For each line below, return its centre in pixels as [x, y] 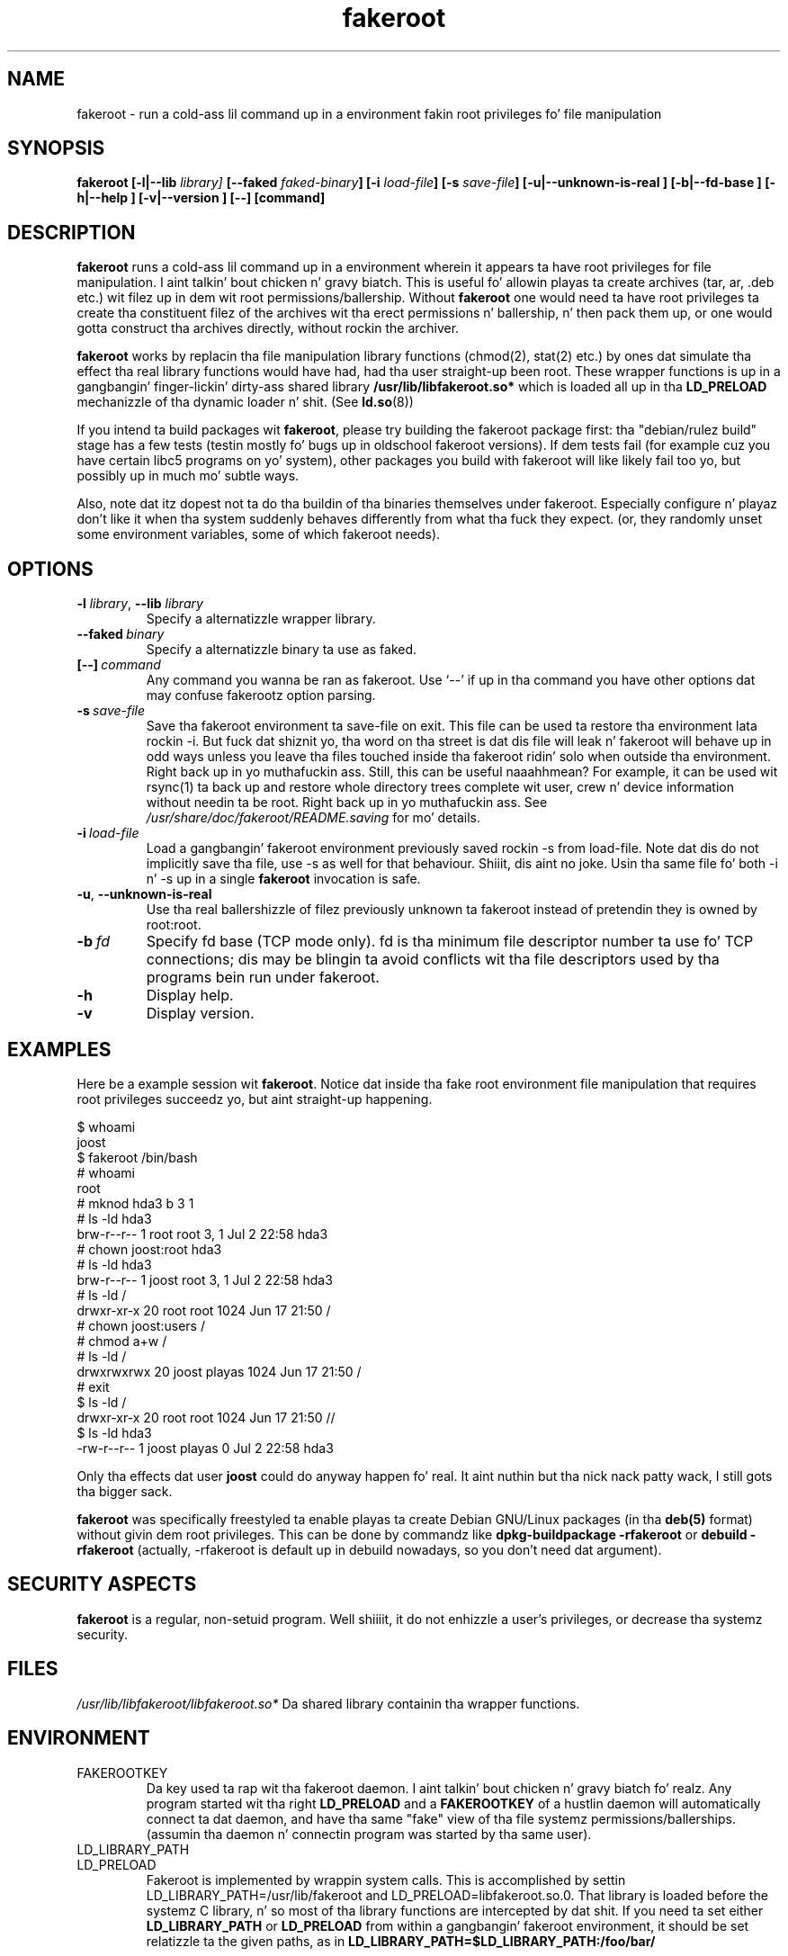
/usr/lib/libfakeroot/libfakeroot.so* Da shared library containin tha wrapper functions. [328, 1703]
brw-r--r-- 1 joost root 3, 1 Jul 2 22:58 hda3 [205, 1279]
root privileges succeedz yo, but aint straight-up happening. [255, 1099]
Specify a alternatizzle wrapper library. [261, 619]
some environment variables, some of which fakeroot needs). [259, 534]
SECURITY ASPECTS [102, 1584]
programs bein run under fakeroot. [263, 978]
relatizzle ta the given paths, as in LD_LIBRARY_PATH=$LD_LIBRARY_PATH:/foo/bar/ [401, 1941]
